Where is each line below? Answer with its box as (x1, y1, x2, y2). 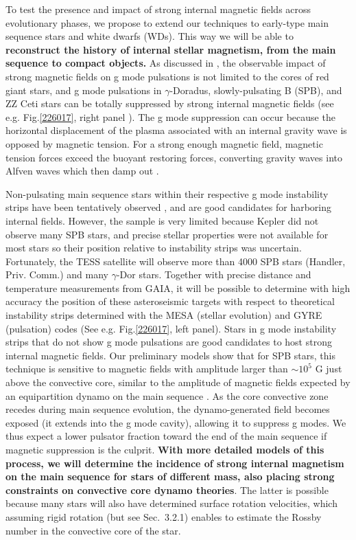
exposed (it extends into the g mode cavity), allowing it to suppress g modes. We (5, 415, 346, 429)
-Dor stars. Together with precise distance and (116, 267, 311, 282)
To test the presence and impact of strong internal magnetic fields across (5, 2, 311, 16)
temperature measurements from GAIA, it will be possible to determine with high (5, 280, 351, 295)
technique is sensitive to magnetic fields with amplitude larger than (5, 361, 288, 376)
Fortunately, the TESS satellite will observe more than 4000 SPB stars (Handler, (5, 254, 346, 268)
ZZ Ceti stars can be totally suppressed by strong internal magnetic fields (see (5, 96, 334, 111)
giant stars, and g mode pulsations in (5, 82, 162, 97)
